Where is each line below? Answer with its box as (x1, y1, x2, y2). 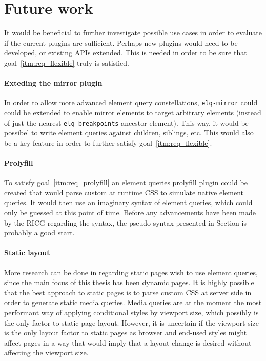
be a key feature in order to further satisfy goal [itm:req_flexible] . (4, 137, 212, 148)
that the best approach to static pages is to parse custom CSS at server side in (4, 287, 252, 297)
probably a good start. (4, 227, 75, 238)
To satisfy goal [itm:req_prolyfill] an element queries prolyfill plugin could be (4, 177, 248, 188)
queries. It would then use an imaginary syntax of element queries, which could (4, 197, 253, 208)
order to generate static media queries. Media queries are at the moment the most (4, 297, 262, 308)
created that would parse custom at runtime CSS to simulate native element (4, 187, 243, 197)
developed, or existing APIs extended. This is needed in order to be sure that (4, 47, 247, 58)
